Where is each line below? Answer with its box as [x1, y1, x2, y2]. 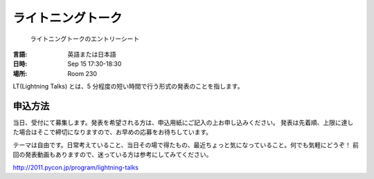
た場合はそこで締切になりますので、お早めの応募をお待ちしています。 [12, 128, 213, 136]
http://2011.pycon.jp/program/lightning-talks [12, 163, 139, 171]
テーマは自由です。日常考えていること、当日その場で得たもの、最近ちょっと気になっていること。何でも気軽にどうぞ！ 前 [12, 140, 359, 149]
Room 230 [67, 69, 97, 77]
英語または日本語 [67, 50, 116, 58]
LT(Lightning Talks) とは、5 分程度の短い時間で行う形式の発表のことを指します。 [12, 82, 244, 91]
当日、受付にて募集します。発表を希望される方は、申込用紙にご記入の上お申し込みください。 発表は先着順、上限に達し [12, 118, 354, 127]
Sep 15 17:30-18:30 [67, 59, 122, 68]
